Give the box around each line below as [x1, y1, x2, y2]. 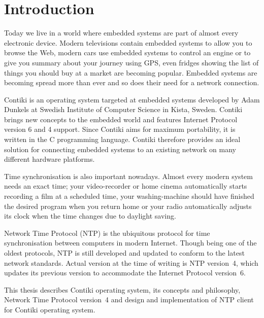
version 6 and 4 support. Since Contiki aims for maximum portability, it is [4, 124, 236, 134]
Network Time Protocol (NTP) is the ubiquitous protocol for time [4, 227, 210, 238]
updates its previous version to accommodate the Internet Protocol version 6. [4, 267, 246, 278]
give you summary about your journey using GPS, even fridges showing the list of [4, 57, 259, 67]
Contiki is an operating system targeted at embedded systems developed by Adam [4, 94, 260, 104]
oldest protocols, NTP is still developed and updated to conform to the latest [4, 248, 245, 258]
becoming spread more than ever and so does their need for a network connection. [4, 77, 259, 88]
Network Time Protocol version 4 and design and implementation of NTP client [4, 294, 254, 305]
